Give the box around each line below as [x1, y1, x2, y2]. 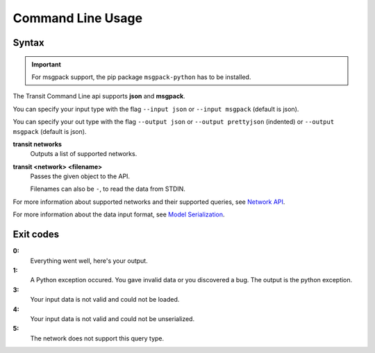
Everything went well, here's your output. [30, 257, 149, 265]
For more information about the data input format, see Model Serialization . [12, 210, 225, 218]
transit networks [12, 139, 62, 148]
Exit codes [12, 229, 60, 241]
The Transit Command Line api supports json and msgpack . [12, 92, 185, 101]
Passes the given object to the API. [30, 172, 131, 180]
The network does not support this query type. [30, 334, 165, 343]
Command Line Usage [12, 10, 142, 26]
